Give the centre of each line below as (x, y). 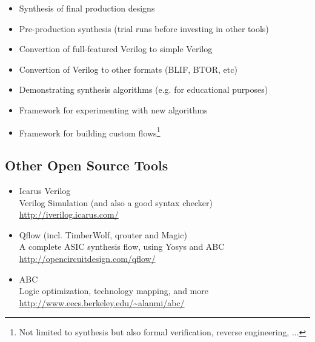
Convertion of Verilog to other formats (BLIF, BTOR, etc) (128, 69)
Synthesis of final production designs (87, 8)
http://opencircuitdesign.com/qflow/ (87, 258)
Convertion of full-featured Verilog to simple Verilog (116, 49)
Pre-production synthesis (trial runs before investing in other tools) (144, 28)
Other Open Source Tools (87, 165)
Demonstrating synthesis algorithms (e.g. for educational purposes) (144, 89)
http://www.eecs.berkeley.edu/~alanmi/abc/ (102, 302)
